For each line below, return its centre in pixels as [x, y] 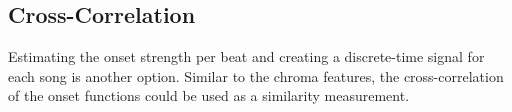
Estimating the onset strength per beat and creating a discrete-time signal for [246, 56]
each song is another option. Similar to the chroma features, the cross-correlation [256, 75]
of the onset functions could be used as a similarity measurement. [209, 95]
